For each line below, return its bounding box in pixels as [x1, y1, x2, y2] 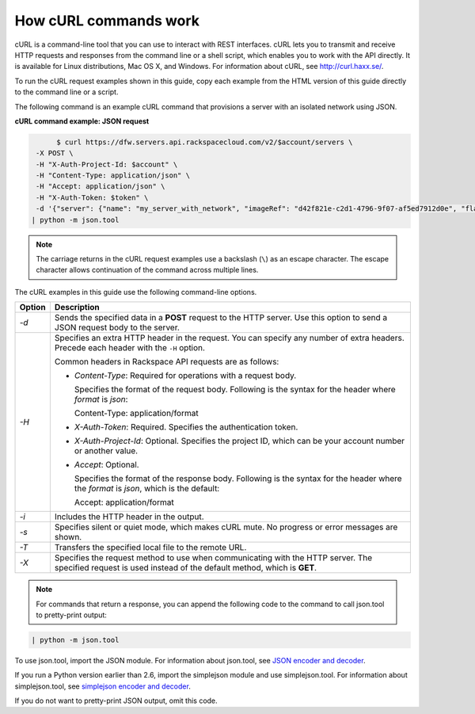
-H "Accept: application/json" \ [36, 182, 165, 191]
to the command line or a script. [14, 87, 119, 97]
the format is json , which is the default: [74, 483, 220, 494]
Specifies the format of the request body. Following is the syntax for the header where [74, 384, 396, 395]
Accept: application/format [74, 497, 174, 508]
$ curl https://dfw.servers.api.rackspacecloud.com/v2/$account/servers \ [56, 137, 353, 147]
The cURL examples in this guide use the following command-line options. [14, 287, 257, 296]
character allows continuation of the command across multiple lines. [36, 265, 259, 275]
